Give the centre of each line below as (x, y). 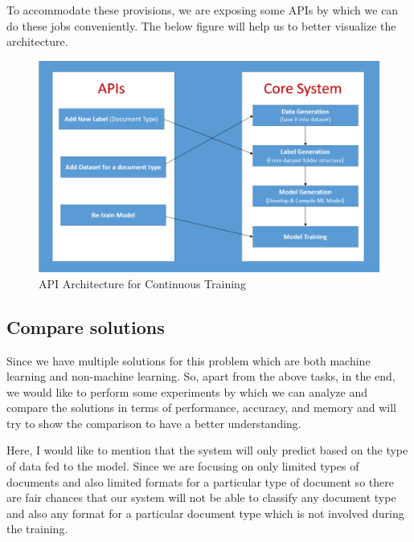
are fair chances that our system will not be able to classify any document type (201, 497)
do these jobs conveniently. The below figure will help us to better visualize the (201, 25)
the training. (37, 529)
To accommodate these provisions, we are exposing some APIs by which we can (203, 10)
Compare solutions (86, 326)
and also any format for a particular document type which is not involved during (205, 513)
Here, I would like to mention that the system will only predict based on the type (207, 450)
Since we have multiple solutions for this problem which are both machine (189, 360)
